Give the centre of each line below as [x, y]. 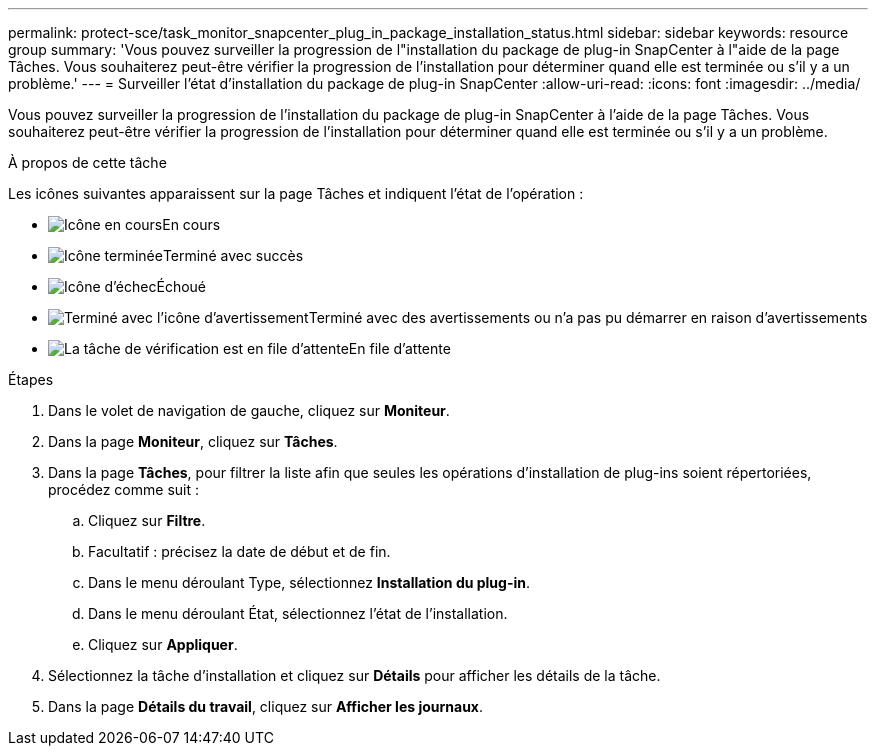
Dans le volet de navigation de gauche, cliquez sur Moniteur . [249, 410]
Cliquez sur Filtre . [147, 520]
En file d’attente [399, 348]
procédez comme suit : [123, 489]
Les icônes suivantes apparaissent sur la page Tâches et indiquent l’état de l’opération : [296, 193]
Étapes [31, 379]
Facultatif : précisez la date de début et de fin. [239, 551]
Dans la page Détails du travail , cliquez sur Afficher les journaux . [266, 706]
